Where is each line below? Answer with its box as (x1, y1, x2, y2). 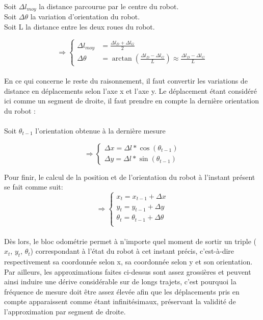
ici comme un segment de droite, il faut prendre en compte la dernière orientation (4, 95, 259, 106)
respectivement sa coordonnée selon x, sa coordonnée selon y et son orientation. (4, 256, 253, 267)
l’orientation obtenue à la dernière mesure (35, 125, 166, 136)
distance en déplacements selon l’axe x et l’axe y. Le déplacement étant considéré (4, 85, 257, 96)
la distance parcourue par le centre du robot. (39, 1, 179, 11)
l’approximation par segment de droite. (4, 306, 126, 317)
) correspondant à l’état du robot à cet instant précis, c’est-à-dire (30, 246, 234, 256)
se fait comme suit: (4, 181, 63, 192)
